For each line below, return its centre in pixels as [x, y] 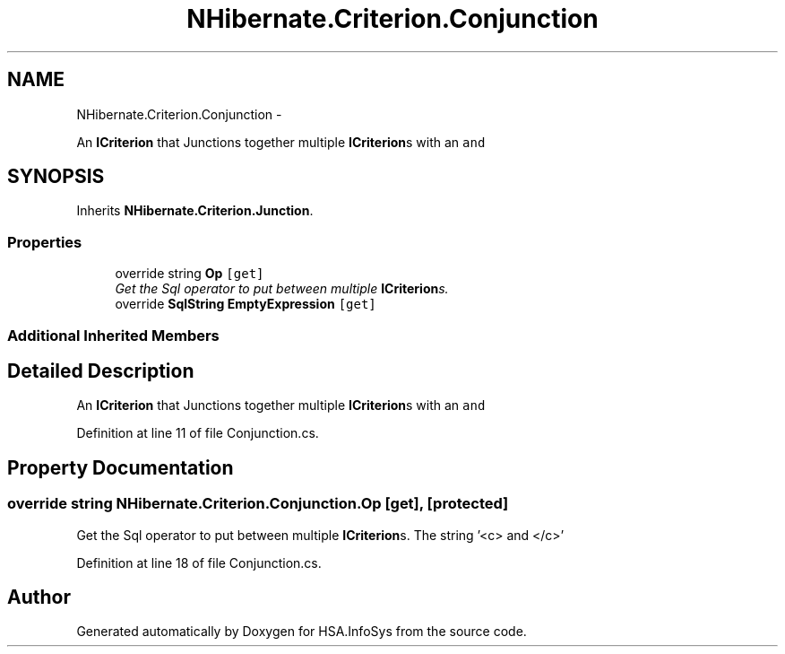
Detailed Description [101, 371]
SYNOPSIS [56, 177]
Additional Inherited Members [113, 335]
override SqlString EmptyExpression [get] [246, 304]
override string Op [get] [190, 274]
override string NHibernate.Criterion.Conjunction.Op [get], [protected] [258, 504]
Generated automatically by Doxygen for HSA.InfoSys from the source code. [302, 632]
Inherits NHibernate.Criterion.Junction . [195, 211]
